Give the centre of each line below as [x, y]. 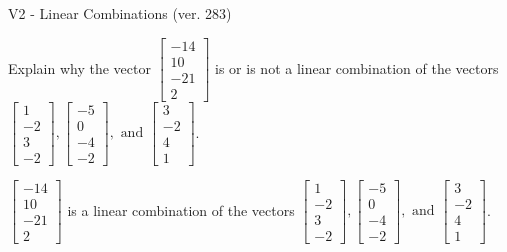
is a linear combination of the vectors [181, 209]
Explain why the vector [79, 67]
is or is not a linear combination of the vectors [357, 67]
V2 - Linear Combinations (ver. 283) [120, 13]
